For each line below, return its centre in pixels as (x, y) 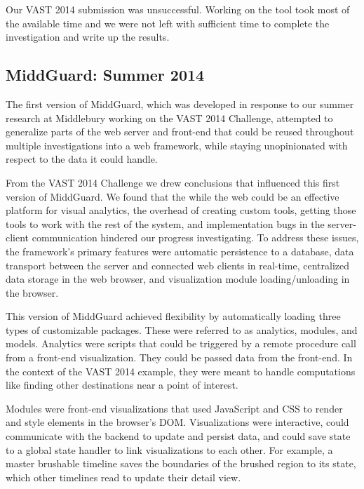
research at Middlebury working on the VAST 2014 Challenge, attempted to (169, 118)
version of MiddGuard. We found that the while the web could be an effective (173, 196)
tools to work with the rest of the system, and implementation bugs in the (165, 223)
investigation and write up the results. (88, 37)
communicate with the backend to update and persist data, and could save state (178, 436)
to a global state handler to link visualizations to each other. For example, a (169, 449)
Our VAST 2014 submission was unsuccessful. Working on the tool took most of (178, 9)
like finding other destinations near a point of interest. (122, 385)
